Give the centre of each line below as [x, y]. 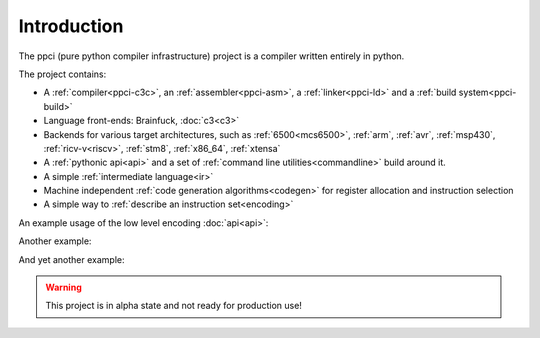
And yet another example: [71, 259]
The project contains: [62, 74]
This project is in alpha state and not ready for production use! [173, 306]
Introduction [71, 26]
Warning [63, 287]
